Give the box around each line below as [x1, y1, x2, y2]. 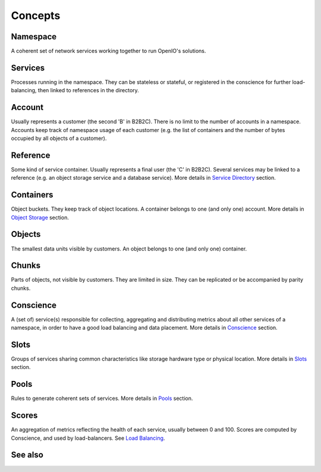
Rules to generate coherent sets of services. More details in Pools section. [11, 395, 193, 402]
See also [11, 450, 44, 460]
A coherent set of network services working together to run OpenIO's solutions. [11, 48, 206, 55]
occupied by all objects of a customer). [11, 135, 107, 142]
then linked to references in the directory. [37, 87, 139, 94]
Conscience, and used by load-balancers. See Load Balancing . [11, 435, 165, 442]
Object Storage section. [11, 214, 70, 221]
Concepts [11, 9, 61, 22]
